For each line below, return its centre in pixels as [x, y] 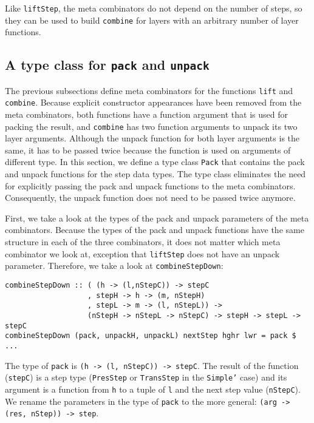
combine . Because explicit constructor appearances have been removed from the [153, 102]
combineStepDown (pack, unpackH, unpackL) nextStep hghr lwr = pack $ [151, 336]
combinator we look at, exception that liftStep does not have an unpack [142, 253]
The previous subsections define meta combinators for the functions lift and [149, 90]
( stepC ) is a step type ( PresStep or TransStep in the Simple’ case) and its [146, 377]
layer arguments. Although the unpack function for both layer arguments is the [152, 138]
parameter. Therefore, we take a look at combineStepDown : [114, 266]
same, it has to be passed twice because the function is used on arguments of [148, 150]
